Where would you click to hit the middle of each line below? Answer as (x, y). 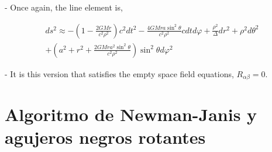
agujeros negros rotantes (105, 137)
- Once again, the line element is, (64, 7)
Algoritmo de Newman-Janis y (131, 114)
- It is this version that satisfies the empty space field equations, (119, 73)
